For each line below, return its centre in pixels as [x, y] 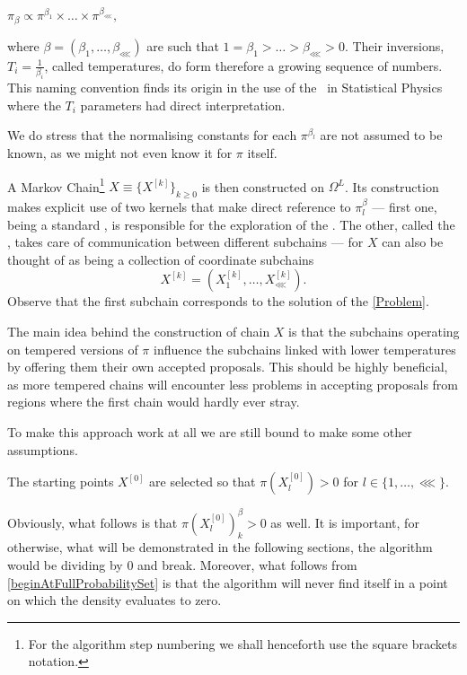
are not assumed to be [381, 135]
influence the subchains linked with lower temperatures [304, 349]
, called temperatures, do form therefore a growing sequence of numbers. [243, 65]
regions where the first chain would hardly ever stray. [154, 402]
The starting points [61, 482]
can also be [413, 242]
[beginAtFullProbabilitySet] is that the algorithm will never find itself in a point [228, 582]
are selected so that [203, 482]
